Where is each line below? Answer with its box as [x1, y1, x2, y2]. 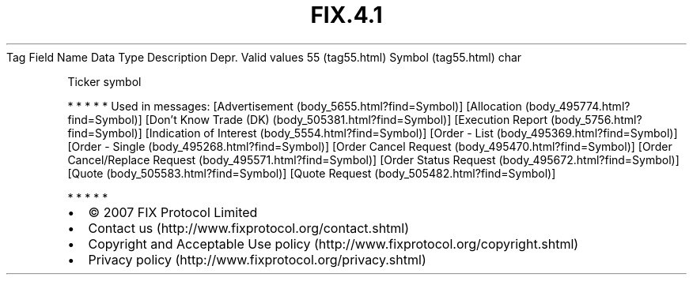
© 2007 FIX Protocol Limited [88, 204, 258, 220]
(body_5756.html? [551, 112, 642, 126]
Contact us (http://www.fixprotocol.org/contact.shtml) [88, 219, 410, 236]
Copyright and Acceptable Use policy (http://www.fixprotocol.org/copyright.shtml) [88, 235, 579, 252]
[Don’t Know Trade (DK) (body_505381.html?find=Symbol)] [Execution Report [145, 112, 548, 126]
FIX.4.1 [310, 2, 383, 28]
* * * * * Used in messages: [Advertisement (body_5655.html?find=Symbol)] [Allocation [67, 99, 522, 113]
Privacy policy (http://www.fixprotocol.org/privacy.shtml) [88, 251, 426, 268]
